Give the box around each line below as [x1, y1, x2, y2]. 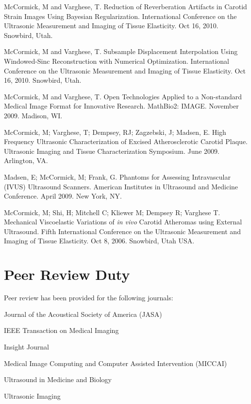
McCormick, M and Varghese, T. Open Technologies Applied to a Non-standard [4, 91, 242, 101]
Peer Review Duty [4, 264, 130, 284]
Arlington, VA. [4, 155, 48, 165]
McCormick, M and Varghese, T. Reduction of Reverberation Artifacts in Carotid [4, 1, 247, 11]
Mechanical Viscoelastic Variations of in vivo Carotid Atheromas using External [4, 217, 242, 227]
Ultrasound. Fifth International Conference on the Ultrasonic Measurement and [4, 226, 241, 236]
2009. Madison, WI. [4, 110, 63, 120]
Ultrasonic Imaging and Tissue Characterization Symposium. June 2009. [4, 146, 219, 156]
